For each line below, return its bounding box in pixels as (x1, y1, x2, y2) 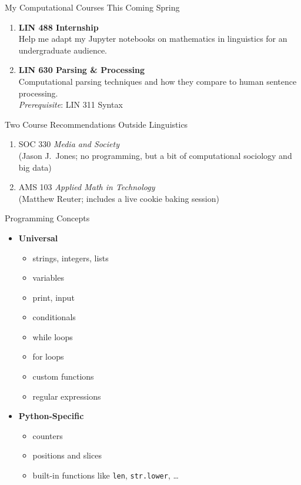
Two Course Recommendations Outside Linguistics (5, 118, 188, 130)
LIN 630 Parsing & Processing (18, 64, 145, 76)
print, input (32, 291, 75, 303)
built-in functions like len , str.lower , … (32, 469, 179, 481)
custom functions (32, 370, 94, 383)
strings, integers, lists (32, 251, 109, 264)
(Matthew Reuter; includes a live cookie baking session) (18, 192, 219, 204)
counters (32, 429, 63, 441)
